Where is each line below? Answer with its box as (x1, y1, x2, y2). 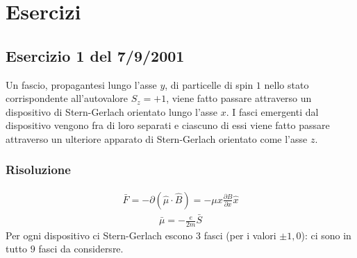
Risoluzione (6, 161, 71, 178)
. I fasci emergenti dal (226, 104, 319, 119)
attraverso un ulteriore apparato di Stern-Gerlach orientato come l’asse (6, 131, 308, 146)
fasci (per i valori (204, 227, 276, 242)
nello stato (264, 77, 309, 92)
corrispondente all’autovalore (6, 91, 128, 105)
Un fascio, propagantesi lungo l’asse (6, 77, 157, 92)
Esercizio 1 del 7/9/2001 (6, 44, 185, 66)
